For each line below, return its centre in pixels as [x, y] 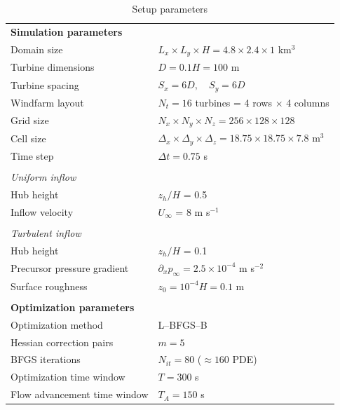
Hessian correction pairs [62, 342]
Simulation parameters [67, 31]
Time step [32, 156]
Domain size [37, 49]
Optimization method [57, 324]
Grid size [30, 120]
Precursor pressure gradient [70, 268]
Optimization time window [68, 377]
